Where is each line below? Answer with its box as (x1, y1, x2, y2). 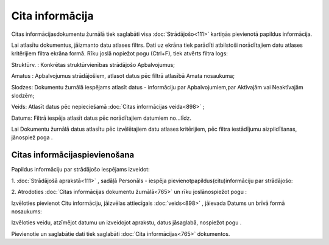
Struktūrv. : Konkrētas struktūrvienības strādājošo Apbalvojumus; (11, 61, 175, 68)
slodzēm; (11, 92, 35, 99)
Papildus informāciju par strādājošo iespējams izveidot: (11, 166, 150, 173)
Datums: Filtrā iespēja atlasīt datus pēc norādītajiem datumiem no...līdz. (11, 114, 192, 122)
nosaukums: (11, 207, 42, 215)
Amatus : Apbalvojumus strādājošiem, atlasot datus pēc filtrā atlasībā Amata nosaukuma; (11, 72, 235, 80)
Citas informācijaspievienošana (11, 150, 135, 160)
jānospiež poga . (11, 134, 53, 141)
